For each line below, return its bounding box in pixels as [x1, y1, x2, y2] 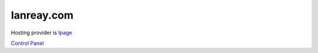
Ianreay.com [11, 9, 74, 22]
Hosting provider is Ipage [11, 29, 72, 36]
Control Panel [11, 40, 44, 47]
